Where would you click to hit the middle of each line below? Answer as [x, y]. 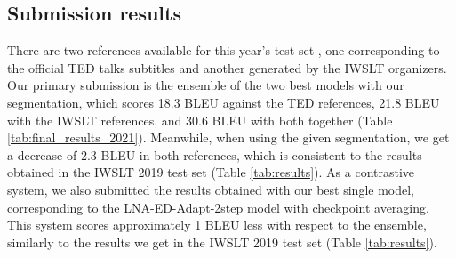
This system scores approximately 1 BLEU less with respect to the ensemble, [217, 225]
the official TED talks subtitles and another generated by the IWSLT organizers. [227, 67]
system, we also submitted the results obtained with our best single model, [211, 189]
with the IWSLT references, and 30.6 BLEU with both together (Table [200, 120]
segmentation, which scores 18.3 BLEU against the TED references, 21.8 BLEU [224, 102]
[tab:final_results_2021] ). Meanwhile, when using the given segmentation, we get [228, 137]
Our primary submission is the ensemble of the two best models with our [206, 85]
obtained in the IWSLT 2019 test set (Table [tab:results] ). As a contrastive [211, 172]
